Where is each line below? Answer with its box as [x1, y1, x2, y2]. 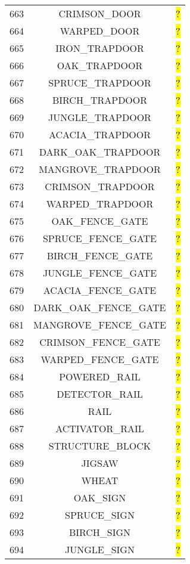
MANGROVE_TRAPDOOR [39, 162, 161, 176]
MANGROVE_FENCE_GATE [33, 318, 166, 331]
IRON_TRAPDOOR [55, 41, 144, 55]
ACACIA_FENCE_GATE [43, 283, 157, 297]
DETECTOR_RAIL [57, 387, 143, 401]
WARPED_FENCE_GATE [41, 352, 159, 366]
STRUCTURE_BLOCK [48, 439, 151, 453]
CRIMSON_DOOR [58, 7, 141, 20]
